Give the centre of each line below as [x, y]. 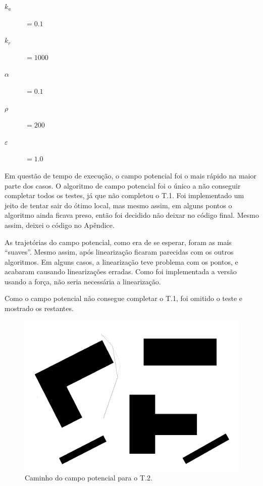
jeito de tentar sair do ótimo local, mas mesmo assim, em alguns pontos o [118, 205]
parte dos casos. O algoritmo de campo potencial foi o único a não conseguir [123, 185]
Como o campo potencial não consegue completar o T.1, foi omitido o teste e [124, 298]
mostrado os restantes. [39, 308]
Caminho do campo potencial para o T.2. [89, 478]
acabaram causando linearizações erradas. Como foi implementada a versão [121, 271]
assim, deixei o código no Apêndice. [60, 225]
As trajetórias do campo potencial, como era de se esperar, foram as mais [118, 242]
